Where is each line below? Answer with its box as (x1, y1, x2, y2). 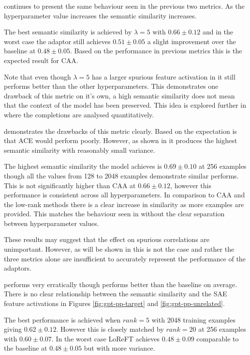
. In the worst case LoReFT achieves (51, 333, 160, 343)
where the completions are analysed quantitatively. (4, 109, 154, 119)
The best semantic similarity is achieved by (4, 27, 132, 37)
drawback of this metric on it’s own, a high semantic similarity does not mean (4, 90, 235, 100)
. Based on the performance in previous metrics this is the (70, 46, 242, 56)
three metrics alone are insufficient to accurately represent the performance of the (4, 253, 246, 263)
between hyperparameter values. (4, 218, 99, 228)
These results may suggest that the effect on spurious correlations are (4, 234, 210, 244)
